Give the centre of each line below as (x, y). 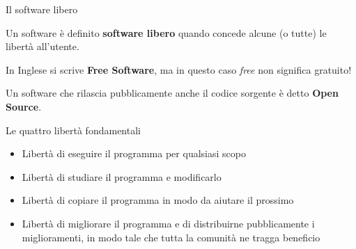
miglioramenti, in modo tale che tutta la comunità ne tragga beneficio (171, 237)
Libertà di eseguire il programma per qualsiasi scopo (134, 153)
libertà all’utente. (42, 46)
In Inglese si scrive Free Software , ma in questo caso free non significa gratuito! (179, 69)
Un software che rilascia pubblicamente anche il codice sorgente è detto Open (172, 93)
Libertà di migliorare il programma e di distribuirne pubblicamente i (168, 223)
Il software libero (42, 9)
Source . (24, 106)
